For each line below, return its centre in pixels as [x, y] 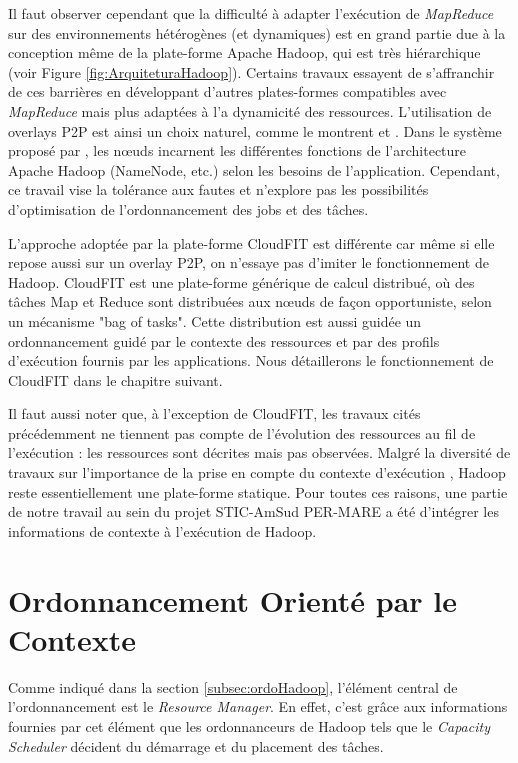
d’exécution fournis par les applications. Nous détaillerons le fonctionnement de [251, 360]
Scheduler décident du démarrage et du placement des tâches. [196, 745]
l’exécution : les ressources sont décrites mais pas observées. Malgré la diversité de [259, 452]
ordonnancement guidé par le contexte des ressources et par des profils [224, 340]
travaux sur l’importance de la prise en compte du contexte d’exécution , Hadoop [257, 472]
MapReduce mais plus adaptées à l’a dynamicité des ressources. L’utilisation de [250, 110]
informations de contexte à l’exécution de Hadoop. [162, 530]
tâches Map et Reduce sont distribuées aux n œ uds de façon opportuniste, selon [250, 301]
